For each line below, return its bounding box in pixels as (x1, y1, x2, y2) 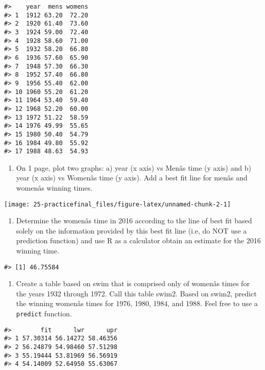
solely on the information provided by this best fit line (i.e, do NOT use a (16, 225, 247, 236)
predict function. (16, 308, 72, 319)
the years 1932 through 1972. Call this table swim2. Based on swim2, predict (16, 288, 257, 298)
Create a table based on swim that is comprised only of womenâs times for (16, 278, 250, 289)
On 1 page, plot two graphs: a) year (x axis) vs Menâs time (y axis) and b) (16, 162, 251, 173)
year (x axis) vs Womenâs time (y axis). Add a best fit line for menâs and (16, 172, 248, 183)
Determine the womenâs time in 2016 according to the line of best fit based (16, 215, 252, 226)
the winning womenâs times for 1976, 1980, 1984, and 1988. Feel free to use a (16, 298, 258, 309)
